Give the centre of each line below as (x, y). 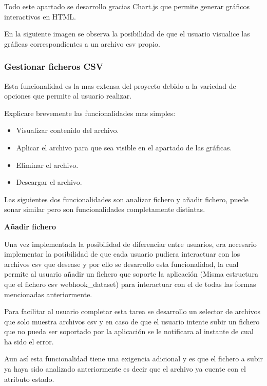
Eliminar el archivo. (47, 165)
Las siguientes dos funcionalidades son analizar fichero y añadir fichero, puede (126, 199)
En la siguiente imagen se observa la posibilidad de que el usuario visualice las (127, 34)
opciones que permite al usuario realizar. (68, 96)
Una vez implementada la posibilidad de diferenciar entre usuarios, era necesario (130, 244)
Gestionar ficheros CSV (54, 66)
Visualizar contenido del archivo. (68, 130)
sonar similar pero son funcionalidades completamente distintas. (105, 209)
